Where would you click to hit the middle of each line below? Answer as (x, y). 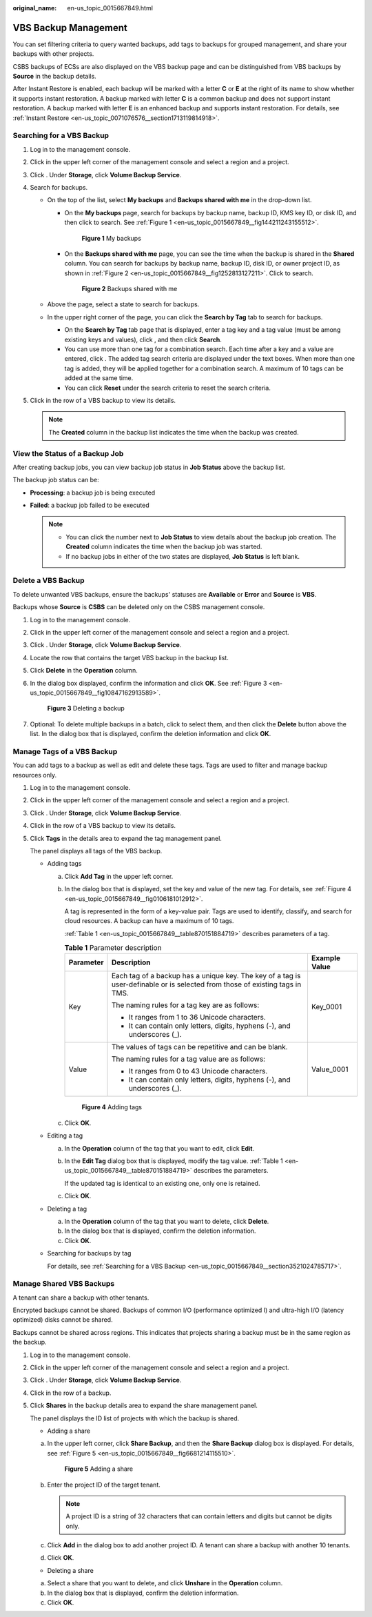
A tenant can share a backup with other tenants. (81, 1298)
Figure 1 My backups (111, 238)
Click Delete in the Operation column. (84, 671)
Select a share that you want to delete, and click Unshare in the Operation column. (165, 1583)
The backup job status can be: (56, 480)
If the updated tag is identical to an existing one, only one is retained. (162, 1183)
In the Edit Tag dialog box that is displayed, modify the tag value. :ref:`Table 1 (174, 1161)
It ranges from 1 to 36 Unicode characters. (197, 1018)
